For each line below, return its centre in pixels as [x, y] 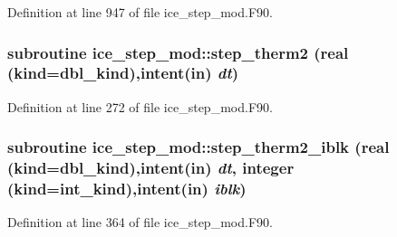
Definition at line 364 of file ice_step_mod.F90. [140, 222]
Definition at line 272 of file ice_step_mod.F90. [140, 106]
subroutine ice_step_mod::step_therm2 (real [178, 52]
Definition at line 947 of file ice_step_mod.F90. [140, 12]
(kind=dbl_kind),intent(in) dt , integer [151, 168]
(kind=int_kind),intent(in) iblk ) [127, 189]
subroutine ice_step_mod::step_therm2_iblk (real [198, 147]
